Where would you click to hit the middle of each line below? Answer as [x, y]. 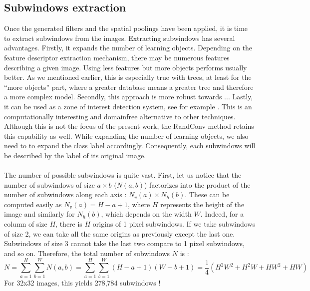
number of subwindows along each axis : [65, 194]
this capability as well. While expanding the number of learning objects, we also [126, 136]
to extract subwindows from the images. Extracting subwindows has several [120, 38]
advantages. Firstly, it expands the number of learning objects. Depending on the [128, 48]
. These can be [207, 194]
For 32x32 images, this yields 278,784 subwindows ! [82, 282]
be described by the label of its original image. [75, 155]
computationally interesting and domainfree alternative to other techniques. [120, 116]
